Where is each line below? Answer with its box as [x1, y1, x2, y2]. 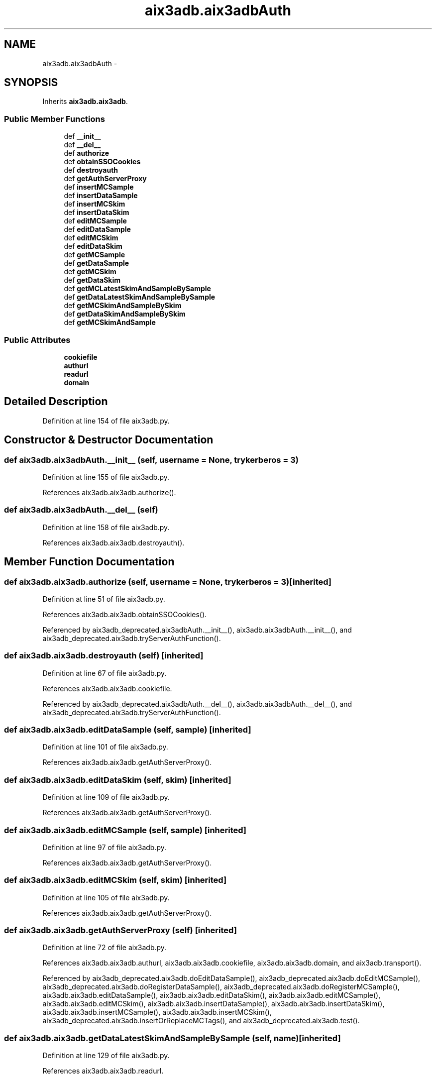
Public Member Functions [4, 113, 105, 124]
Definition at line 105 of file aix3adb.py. [42, 893, 170, 902]
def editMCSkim [64, 233, 118, 242]
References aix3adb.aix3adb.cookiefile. [42, 684, 172, 693]
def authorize [64, 149, 109, 158]
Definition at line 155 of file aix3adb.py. [42, 473, 169, 481]
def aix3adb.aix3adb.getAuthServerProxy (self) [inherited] [4, 925, 237, 936]
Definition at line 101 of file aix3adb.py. [42, 743, 168, 752]
